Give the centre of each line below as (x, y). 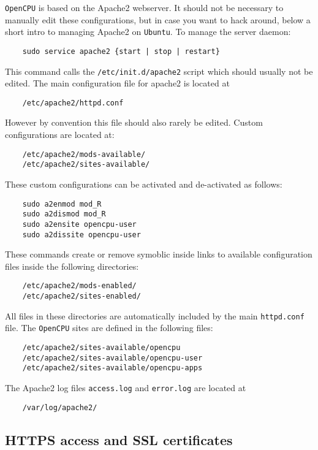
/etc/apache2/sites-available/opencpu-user (112, 358)
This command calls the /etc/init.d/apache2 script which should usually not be (159, 71)
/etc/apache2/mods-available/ (84, 154)
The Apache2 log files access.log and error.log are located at (126, 387)
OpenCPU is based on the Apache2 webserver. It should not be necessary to (144, 7)
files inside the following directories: (72, 266)
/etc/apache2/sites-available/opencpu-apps (112, 368)
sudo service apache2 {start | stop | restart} (121, 51)
